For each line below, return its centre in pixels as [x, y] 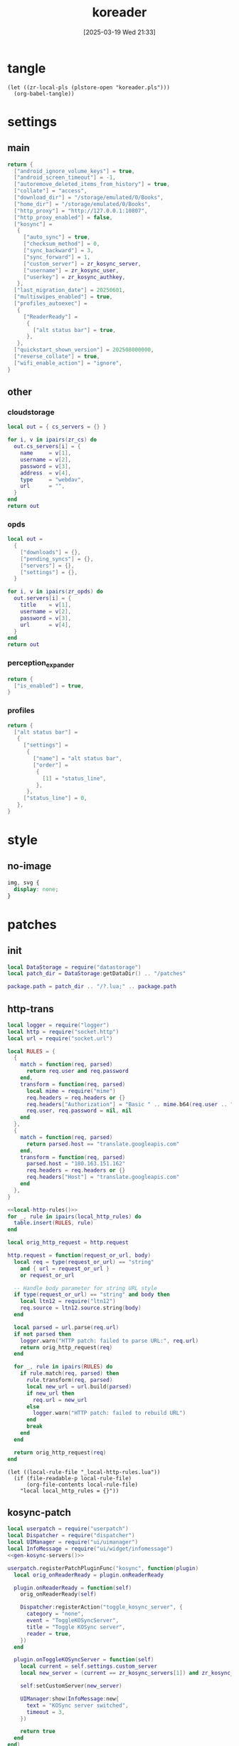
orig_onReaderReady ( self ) [59, 1594]
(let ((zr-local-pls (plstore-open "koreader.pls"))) [89, 87]
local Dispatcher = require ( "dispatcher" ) [71, 1536]
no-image [30, 866]
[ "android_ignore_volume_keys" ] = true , [74, 171]
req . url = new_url [60, 1400]
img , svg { [23, 883]
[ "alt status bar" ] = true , [74, 330]
